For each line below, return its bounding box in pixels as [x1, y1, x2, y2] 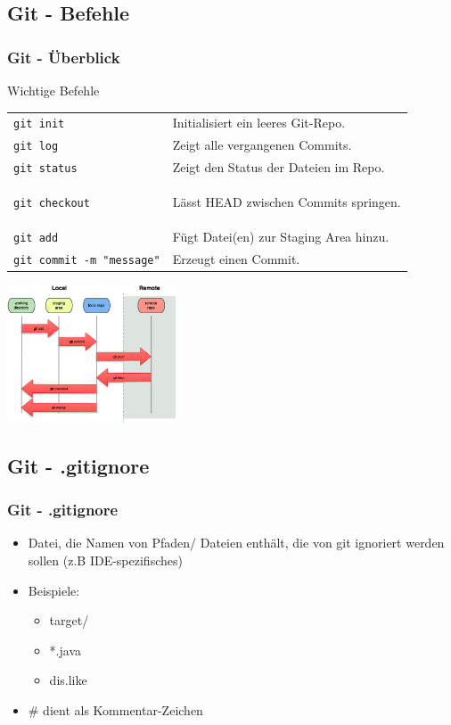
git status [13, 162, 78, 176]
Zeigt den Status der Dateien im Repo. [172, 158, 385, 177]
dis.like [49, 671, 87, 689]
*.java [49, 640, 81, 659]
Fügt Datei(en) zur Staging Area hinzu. [172, 227, 389, 245]
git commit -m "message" [13, 253, 160, 267]
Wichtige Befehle [7, 81, 100, 99]
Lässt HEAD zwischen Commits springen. [172, 193, 401, 211]
